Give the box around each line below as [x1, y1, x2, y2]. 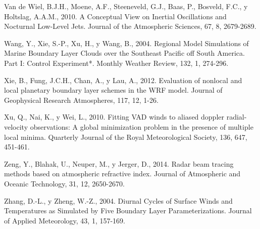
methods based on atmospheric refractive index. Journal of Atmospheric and [4, 168, 241, 179]
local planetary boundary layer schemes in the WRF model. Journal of [4, 85, 223, 95]
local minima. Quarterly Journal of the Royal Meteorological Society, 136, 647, [4, 131, 247, 142]
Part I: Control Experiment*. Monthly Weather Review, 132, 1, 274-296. [4, 57, 229, 68]
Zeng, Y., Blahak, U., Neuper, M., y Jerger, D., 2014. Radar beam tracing [4, 158, 234, 169]
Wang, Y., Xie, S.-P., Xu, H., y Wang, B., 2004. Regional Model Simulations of [4, 37, 249, 48]
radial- [226, 111, 247, 122]
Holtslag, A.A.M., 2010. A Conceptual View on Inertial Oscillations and [4, 11, 227, 21]
